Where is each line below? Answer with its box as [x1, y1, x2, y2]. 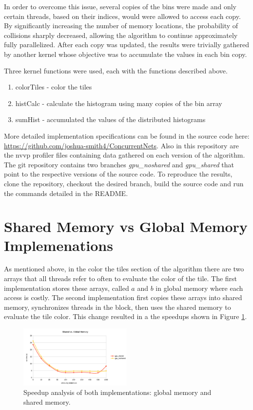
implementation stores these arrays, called [4, 283, 129, 293]
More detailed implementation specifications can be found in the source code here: [4, 130, 250, 141]
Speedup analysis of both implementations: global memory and [23, 387, 212, 397]
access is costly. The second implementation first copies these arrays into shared [4, 292, 242, 303]
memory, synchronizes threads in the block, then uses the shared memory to [4, 302, 231, 312]
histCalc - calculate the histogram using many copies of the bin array [15, 98, 222, 108]
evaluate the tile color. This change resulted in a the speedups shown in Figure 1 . [4, 311, 247, 321]
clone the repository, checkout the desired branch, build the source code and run [4, 178, 244, 188]
